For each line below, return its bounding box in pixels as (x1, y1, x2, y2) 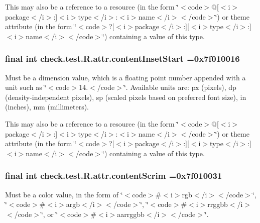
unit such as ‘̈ (5, 82, 47, 92)
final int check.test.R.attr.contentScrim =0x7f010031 (5, 169, 222, 182)
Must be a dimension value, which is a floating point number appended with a (5, 72, 246, 82)
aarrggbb (117, 208, 145, 219)
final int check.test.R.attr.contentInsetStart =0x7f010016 (5, 52, 240, 65)
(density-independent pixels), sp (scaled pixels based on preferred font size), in (5, 91, 246, 102)
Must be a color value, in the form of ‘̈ (5, 189, 123, 199)
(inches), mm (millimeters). (5, 101, 89, 112)
